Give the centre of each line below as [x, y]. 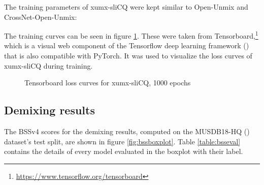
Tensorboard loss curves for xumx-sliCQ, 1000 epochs [108, 83]
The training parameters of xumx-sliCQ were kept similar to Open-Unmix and [126, 7]
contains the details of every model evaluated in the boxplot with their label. [124, 151]
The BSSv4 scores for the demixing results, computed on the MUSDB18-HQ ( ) [127, 131]
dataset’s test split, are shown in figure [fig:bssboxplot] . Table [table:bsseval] [122, 141]
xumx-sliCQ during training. [48, 65]
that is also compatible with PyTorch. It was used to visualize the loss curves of [128, 56]
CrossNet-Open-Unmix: [41, 17]
